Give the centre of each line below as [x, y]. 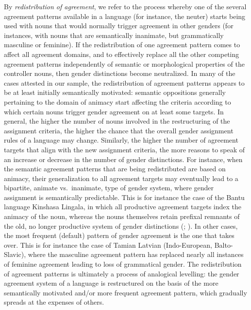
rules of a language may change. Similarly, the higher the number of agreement [121, 140]
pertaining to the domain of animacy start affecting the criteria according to [117, 101]
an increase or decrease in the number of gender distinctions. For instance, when [123, 159]
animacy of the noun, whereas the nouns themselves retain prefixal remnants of [122, 216]
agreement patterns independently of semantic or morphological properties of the [124, 64]
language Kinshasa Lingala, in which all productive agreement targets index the [123, 207]
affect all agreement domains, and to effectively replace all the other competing [122, 54]
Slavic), [15, 254]
